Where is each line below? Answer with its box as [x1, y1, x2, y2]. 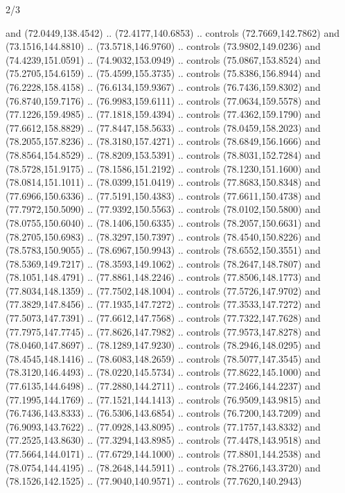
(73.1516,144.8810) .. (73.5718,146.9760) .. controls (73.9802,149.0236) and [6, 39, 321, 53]
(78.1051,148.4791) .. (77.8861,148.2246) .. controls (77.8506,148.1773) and [6, 270, 321, 284]
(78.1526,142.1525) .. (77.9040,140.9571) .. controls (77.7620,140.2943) [6, 474, 302, 488]
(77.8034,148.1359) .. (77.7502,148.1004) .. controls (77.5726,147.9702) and [6, 283, 321, 297]
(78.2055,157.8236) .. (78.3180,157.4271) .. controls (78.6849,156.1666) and [6, 134, 321, 148]
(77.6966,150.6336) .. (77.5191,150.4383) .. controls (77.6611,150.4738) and [6, 188, 321, 202]
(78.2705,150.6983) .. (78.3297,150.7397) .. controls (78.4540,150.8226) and [6, 229, 321, 243]
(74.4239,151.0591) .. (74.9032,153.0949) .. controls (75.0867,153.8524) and [6, 52, 321, 67]
